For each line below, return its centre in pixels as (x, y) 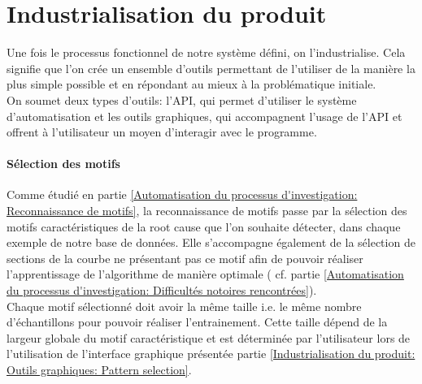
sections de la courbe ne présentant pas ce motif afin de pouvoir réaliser (185, 258)
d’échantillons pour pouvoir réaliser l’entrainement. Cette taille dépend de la (197, 322)
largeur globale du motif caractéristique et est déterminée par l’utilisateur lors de (209, 337)
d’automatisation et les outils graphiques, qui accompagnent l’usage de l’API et (204, 116)
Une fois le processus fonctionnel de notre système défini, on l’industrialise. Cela (206, 52)
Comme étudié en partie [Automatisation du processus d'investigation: (182, 194)
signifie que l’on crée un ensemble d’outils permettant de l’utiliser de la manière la (211, 68)
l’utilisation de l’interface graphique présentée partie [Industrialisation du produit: (211, 354)
